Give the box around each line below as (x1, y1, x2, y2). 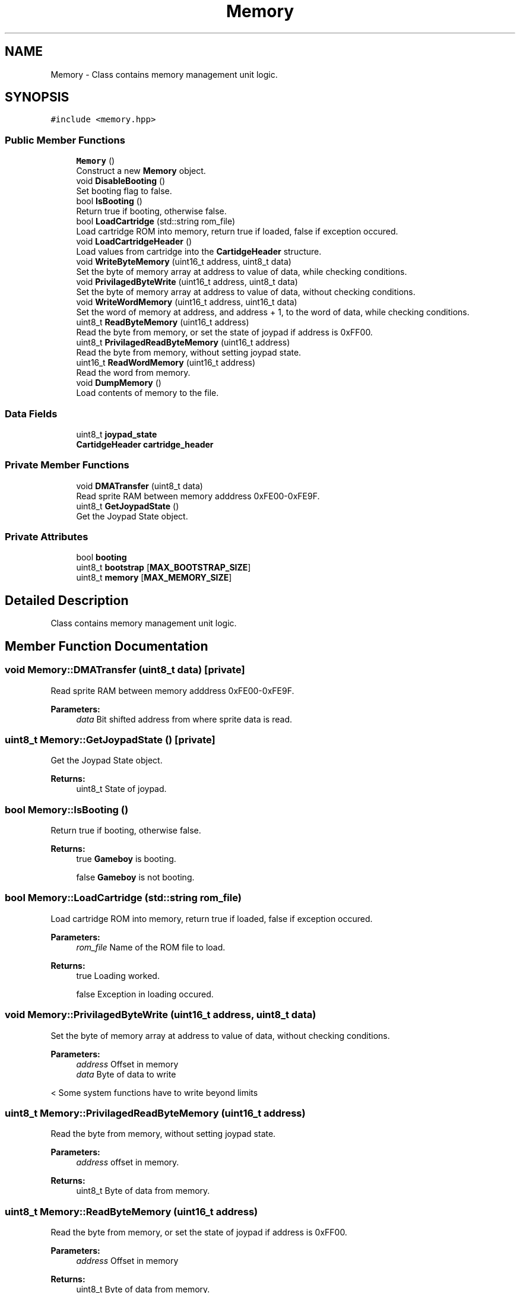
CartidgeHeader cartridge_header (76, 439, 214, 449)
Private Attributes (5, 531, 88, 543)
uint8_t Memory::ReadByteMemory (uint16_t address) (5, 1205, 258, 1218)
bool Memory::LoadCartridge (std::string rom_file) (5, 892, 242, 904)
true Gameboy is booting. (76, 854, 176, 864)
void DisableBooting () (76, 176, 166, 186)
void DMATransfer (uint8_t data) (76, 480, 203, 491)
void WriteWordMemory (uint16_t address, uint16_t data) (76, 297, 297, 308)
